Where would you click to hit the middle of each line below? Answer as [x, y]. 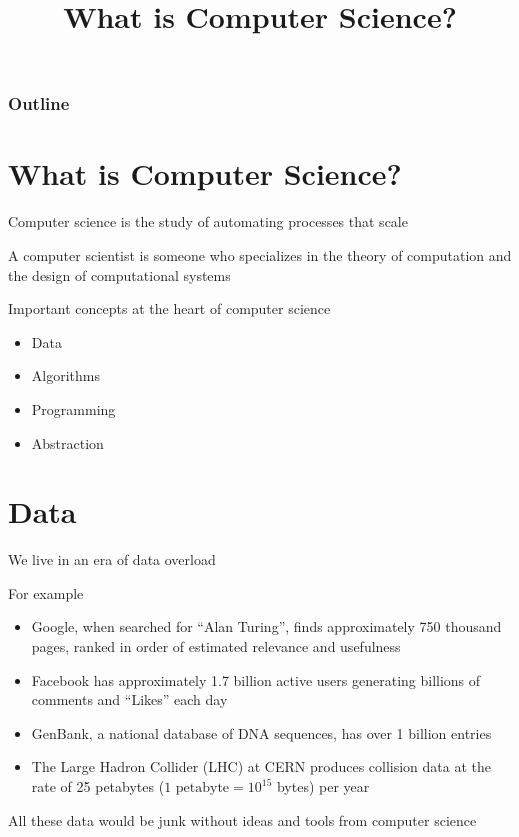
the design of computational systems [119, 274]
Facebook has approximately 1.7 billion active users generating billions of [256, 679]
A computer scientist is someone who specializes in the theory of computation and [260, 255]
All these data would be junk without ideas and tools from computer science [242, 819]
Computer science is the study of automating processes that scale [208, 221]
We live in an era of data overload [112, 559]
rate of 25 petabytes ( [98, 786]
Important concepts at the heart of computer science [169, 308]
